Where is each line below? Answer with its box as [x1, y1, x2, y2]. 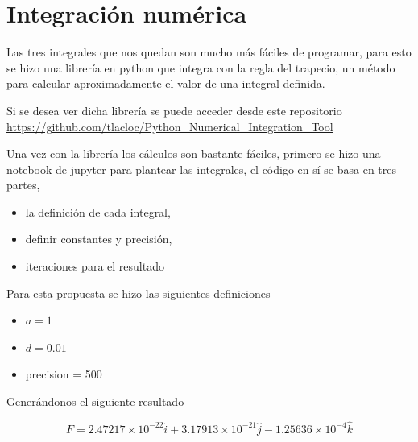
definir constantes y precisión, [25, 230, 172, 247]
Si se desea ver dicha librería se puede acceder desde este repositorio [6, 101, 342, 118]
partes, [6, 176, 40, 193]
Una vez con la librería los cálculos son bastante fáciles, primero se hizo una [6, 145, 381, 162]
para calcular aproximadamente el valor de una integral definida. [6, 75, 325, 92]
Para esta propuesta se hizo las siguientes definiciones [6, 284, 271, 301]
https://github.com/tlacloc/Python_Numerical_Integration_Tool [6, 118, 333, 134]
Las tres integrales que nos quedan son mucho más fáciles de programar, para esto [6, 43, 412, 60]
